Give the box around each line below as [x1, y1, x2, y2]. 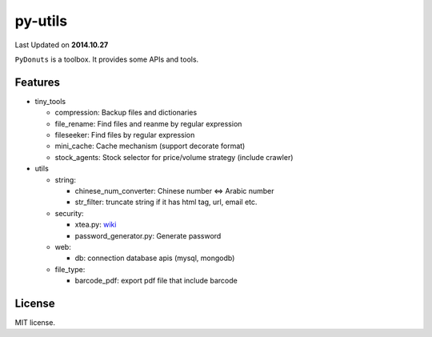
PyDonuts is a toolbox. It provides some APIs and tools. [14, 54, 199, 64]
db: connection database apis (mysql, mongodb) [74, 253, 235, 263]
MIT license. [14, 318, 56, 327]
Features [14, 75, 60, 89]
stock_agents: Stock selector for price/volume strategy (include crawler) [54, 152, 294, 162]
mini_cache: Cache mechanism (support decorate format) [54, 141, 246, 151]
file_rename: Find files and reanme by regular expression [54, 118, 242, 128]
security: [54, 208, 84, 218]
